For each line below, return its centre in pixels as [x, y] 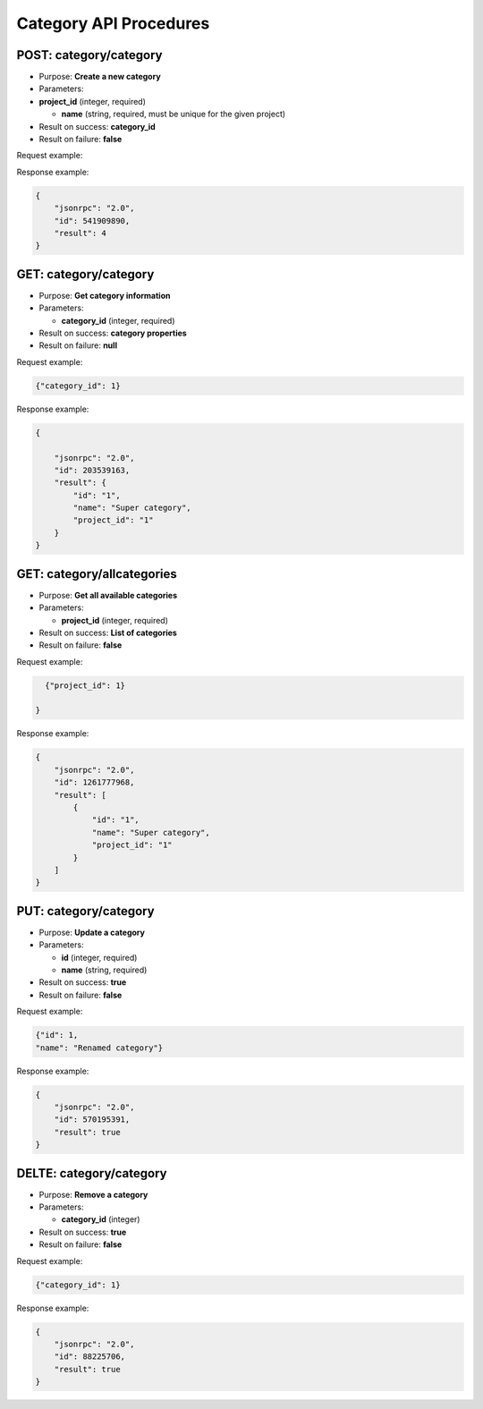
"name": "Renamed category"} [99, 1048]
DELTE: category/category [92, 1173]
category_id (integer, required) [118, 320]
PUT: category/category [86, 911]
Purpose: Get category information [105, 295]
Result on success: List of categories [108, 632]
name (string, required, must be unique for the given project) [174, 114]
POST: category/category [89, 55]
